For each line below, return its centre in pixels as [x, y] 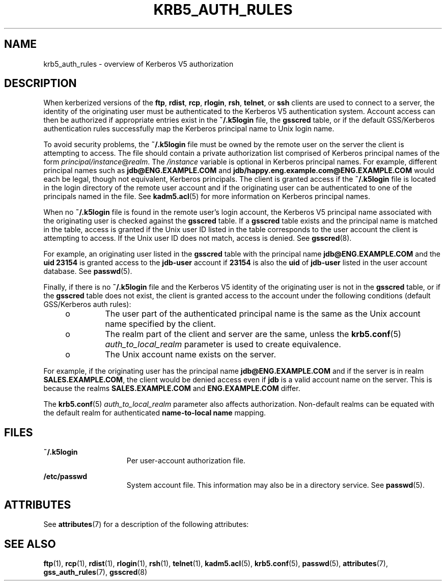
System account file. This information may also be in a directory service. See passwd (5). [275, 485]
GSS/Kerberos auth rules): [87, 304]
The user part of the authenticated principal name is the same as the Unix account [263, 314]
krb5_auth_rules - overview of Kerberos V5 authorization [138, 64]
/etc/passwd [65, 477]
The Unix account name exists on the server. [191, 355]
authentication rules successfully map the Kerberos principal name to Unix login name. [189, 129]
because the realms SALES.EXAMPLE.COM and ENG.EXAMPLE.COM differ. [172, 388]
